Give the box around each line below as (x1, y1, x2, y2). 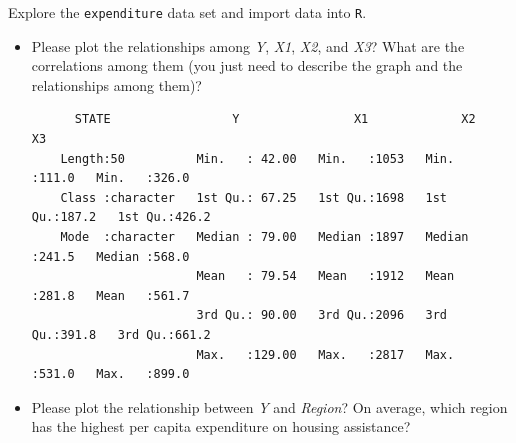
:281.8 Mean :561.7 (31, 288, 190, 303)
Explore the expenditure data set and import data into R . (8, 2, 367, 22)
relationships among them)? (31, 74, 202, 95)
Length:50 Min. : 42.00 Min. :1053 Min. (60, 151, 455, 166)
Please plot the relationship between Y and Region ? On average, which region (31, 396, 508, 417)
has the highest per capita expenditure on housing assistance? (31, 416, 411, 437)
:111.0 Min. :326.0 (31, 171, 190, 186)
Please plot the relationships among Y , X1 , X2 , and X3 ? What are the (31, 35, 465, 56)
